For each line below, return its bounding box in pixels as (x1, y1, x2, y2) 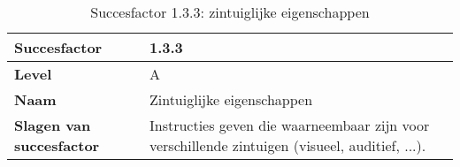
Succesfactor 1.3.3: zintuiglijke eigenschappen (90, 2, 370, 22)
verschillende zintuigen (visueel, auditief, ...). (149, 135, 426, 156)
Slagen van (14, 115, 91, 135)
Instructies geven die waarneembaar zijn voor (149, 115, 430, 135)
